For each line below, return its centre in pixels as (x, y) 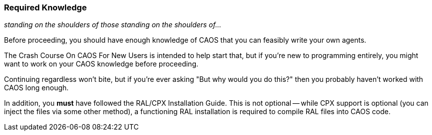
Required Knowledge (45, 7)
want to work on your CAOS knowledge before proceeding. (101, 64)
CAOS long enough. (36, 88)
